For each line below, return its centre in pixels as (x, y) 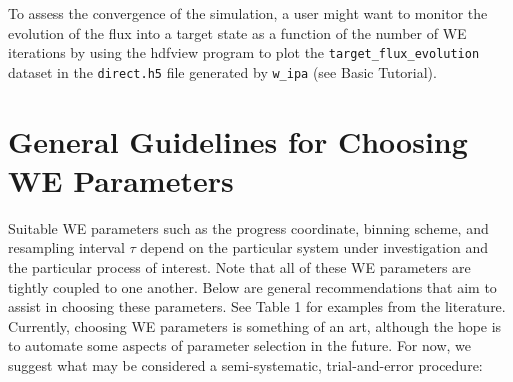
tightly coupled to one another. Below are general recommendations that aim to (252, 286)
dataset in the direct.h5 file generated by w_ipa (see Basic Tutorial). (222, 71)
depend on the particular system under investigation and (314, 247)
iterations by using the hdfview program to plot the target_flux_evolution (244, 52)
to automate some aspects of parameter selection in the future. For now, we (239, 345)
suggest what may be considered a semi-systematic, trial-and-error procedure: (245, 364)
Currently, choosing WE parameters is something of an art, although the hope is (255, 325)
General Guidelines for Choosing (238, 140)
